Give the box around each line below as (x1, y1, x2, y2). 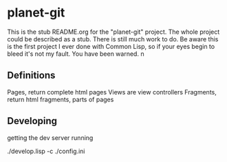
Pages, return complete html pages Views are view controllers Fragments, (7, 88, 217, 96)
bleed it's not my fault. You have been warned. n (7, 50, 144, 58)
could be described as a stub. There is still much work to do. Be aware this (7, 34, 219, 43)
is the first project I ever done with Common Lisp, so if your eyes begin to (7, 42, 215, 50)
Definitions (7, 70, 56, 81)
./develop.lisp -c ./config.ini (7, 147, 85, 155)
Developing (7, 115, 57, 127)
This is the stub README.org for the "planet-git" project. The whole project (7, 28, 220, 36)
